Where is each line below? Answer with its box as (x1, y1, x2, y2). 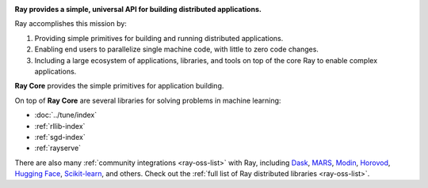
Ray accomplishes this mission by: (14, 19, 127, 28)
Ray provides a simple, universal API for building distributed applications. (14, 5, 262, 13)
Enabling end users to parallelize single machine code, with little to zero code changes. (34, 44, 319, 55)
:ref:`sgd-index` (34, 132, 86, 141)
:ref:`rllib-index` (34, 121, 86, 130)
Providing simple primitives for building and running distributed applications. (34, 33, 284, 43)
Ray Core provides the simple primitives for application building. (14, 81, 224, 91)
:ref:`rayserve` (34, 143, 82, 153)
